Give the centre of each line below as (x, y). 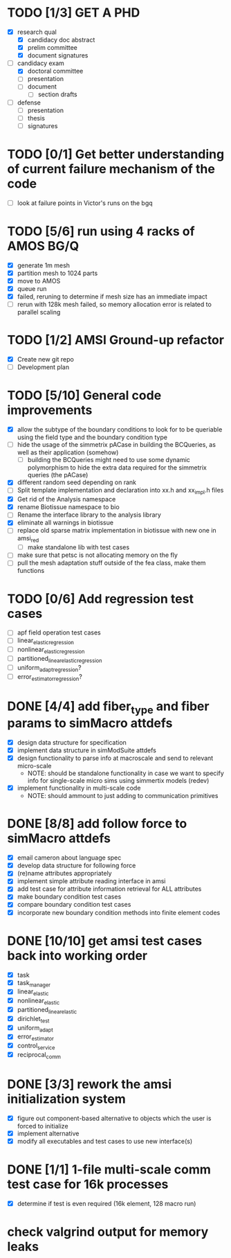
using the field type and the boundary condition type (92, 437)
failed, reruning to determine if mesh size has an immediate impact (112, 296)
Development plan (43, 367)
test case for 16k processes (88, 1184)
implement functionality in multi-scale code (79, 788)
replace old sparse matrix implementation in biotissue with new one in (117, 531)
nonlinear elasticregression (51, 650)
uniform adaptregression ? (49, 668)
